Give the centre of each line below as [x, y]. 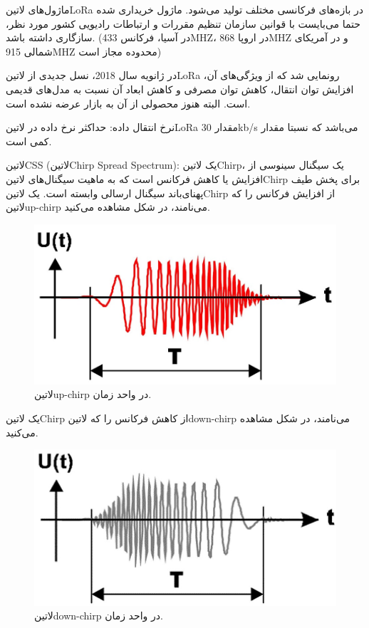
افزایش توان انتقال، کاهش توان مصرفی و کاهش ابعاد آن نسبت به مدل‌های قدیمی [180, 89]
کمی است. [29, 141]
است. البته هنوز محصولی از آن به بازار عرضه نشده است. [128, 103]
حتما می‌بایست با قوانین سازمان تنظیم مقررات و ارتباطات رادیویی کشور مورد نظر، [183, 23]
